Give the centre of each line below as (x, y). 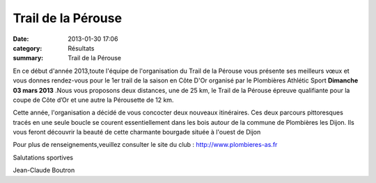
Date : (21, 39)
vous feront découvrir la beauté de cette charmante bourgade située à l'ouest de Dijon (137, 132)
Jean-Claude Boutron (44, 171)
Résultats (81, 48)
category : (28, 48)
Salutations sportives (43, 157)
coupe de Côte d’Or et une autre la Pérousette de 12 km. (93, 100)
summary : (28, 58)
